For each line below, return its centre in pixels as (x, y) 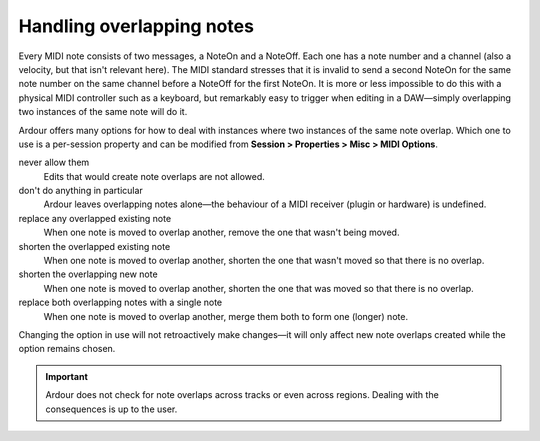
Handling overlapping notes (136, 26)
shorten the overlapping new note (88, 274)
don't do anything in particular (81, 191)
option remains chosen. (67, 349)
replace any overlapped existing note (95, 218)
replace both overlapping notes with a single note (120, 302)
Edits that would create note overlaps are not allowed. (154, 176)
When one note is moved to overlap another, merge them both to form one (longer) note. (226, 316)
